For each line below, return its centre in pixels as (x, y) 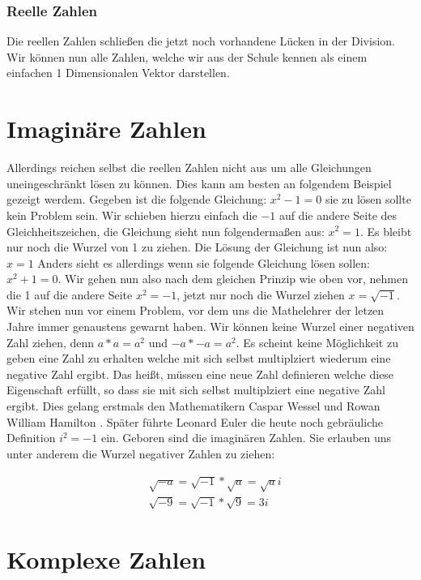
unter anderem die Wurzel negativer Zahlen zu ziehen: (141, 453)
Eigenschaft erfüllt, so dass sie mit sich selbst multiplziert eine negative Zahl (196, 390)
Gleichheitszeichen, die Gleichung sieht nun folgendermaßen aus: (166, 231)
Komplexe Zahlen (106, 559)
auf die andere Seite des (338, 215)
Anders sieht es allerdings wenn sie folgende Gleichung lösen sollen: (204, 262)
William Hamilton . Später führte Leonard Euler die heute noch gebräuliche (195, 421)
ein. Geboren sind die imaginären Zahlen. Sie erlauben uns (246, 438)
